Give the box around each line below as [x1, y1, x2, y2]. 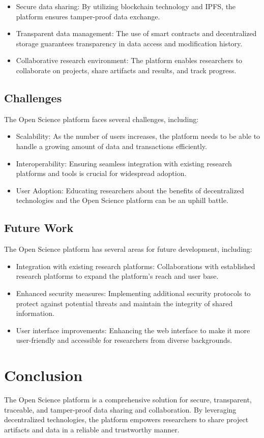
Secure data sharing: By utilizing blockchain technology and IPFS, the [16, 1, 236, 11]
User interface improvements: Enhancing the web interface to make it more [16, 325, 250, 335]
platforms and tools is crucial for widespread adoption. [16, 168, 187, 179]
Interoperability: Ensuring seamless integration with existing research [16, 158, 232, 168]
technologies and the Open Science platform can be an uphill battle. [16, 195, 228, 206]
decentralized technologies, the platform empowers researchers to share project [4, 414, 249, 425]
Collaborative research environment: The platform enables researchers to [16, 55, 243, 66]
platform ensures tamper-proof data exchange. [16, 11, 160, 21]
